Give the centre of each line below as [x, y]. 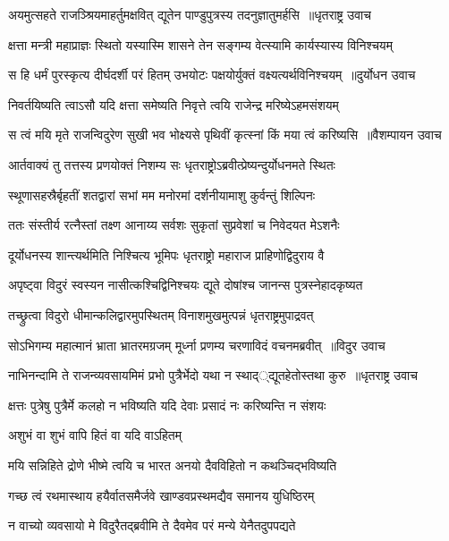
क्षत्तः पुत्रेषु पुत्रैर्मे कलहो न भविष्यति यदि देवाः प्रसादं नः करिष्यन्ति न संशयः [167, 405]
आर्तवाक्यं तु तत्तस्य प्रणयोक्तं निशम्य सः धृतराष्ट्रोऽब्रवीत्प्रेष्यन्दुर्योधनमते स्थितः [172, 164]
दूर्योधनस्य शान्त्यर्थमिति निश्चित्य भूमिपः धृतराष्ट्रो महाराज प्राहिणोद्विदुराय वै [166, 254]
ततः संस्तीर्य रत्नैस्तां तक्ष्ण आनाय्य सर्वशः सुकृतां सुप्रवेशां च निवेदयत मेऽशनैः [174, 225]
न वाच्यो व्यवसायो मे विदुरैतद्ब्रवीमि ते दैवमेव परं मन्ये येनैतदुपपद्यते [152, 525]
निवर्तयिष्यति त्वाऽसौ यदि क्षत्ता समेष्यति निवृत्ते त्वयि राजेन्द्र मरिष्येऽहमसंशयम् [174, 104]
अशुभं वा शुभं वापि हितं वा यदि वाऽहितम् [95, 435]
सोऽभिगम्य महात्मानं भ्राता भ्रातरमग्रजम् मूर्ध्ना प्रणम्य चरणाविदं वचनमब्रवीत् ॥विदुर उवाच [197, 345]
